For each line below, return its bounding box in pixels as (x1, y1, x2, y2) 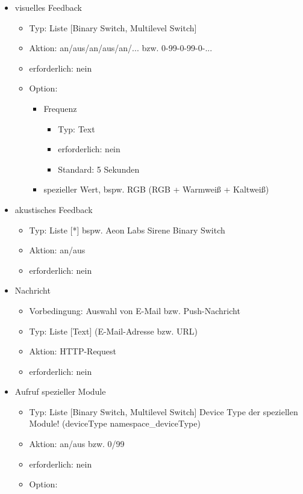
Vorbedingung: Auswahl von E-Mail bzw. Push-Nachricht (29, 304, 240, 316)
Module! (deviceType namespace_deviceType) (29, 417, 201, 430)
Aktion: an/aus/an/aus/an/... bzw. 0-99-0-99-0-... (29, 42, 213, 54)
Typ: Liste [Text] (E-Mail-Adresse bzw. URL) (29, 324, 198, 337)
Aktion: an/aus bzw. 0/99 (29, 437, 125, 450)
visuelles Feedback (14, 1, 82, 13)
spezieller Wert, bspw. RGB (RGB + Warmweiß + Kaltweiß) (43, 183, 269, 196)
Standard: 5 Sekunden (58, 162, 140, 175)
